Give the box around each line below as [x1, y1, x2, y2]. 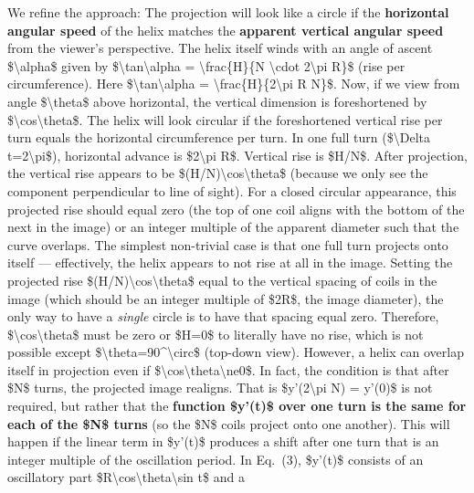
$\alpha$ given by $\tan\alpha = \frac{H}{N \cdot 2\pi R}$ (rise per [7, 56, 406, 75]
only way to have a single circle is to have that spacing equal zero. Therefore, [7, 307, 439, 326]
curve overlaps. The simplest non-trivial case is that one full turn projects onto [7, 235, 448, 254]
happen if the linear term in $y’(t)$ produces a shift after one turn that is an [7, 432, 439, 451]
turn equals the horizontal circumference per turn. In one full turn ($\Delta [7, 128, 430, 147]
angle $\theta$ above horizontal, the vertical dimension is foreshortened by [7, 91, 427, 110]
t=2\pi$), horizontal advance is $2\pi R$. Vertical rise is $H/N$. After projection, [7, 145, 468, 164]
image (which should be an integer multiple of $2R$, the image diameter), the [7, 288, 444, 308]
